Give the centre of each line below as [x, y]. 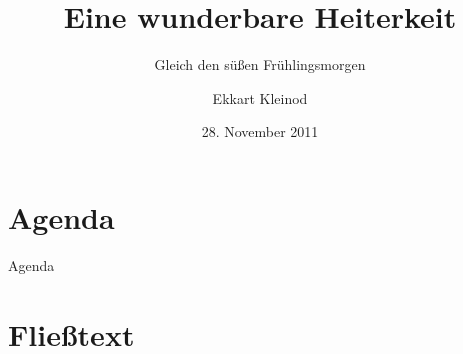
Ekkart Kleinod [260, 97]
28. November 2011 [260, 131]
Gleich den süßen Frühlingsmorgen [260, 64]
